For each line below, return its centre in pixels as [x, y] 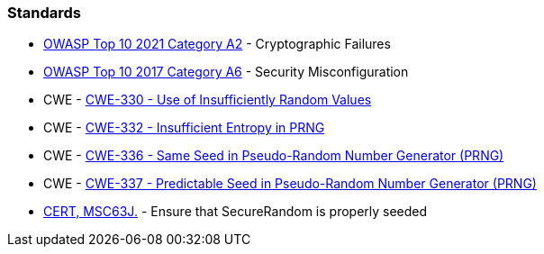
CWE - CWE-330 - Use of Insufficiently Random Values [208, 100]
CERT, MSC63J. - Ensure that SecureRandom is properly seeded [236, 212]
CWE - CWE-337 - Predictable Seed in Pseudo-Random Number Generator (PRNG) [290, 184]
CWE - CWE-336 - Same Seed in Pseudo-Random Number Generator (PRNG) [274, 156]
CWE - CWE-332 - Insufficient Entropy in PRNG [184, 128]
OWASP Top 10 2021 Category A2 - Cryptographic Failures [217, 44]
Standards [45, 13]
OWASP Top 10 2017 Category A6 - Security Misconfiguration [226, 72]
